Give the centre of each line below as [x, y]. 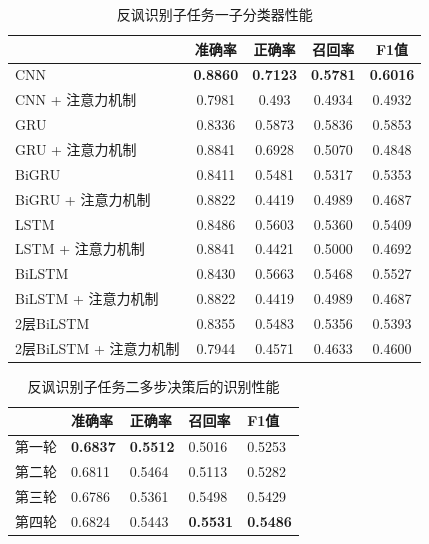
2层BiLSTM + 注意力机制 [97, 347]
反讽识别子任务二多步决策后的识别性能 [153, 385]
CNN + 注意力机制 [76, 99]
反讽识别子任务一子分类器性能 [214, 14]
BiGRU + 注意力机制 [83, 198]
